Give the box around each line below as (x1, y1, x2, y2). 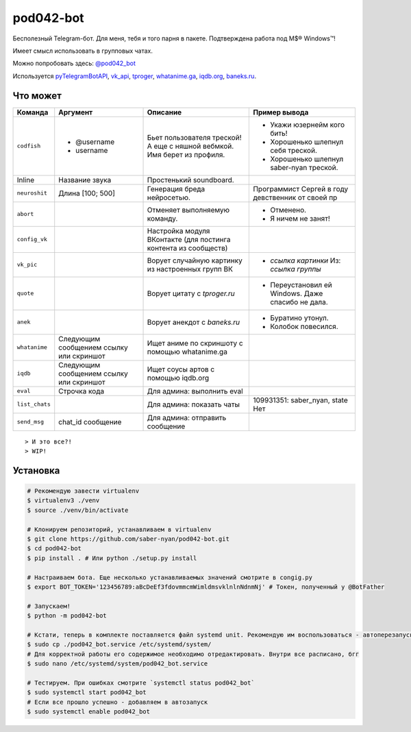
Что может (12, 90, 62, 101)
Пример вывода (253, 107, 309, 117)
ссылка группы (270, 264, 321, 273)
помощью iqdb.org (147, 373, 210, 382)
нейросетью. (147, 193, 191, 202)
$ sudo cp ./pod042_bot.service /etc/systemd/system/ (27, 641, 212, 648)
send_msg (16, 418, 45, 426)
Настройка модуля (147, 226, 210, 236)
